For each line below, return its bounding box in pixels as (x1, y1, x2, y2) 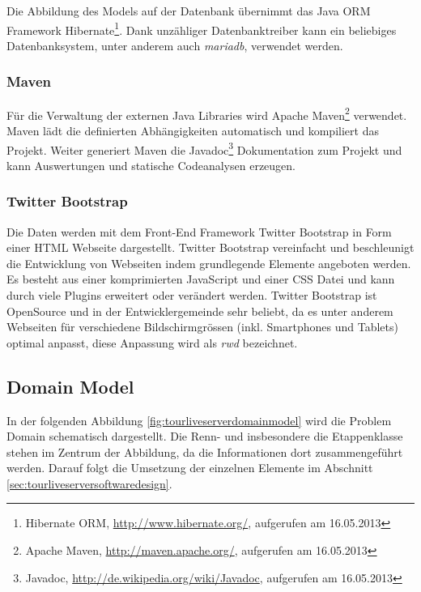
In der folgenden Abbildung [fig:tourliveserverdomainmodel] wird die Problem (6, 411, 392, 428)
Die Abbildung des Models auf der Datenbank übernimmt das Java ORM (6, 2, 371, 19)
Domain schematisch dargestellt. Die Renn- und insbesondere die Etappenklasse (6, 428, 403, 445)
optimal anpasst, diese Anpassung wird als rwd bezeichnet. (6, 334, 298, 351)
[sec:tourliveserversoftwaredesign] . (6, 475, 172, 492)
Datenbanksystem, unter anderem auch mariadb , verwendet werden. (6, 36, 343, 53)
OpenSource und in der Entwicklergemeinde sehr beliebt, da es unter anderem (6, 302, 393, 319)
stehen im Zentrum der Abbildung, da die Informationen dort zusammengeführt (6, 443, 403, 460)
